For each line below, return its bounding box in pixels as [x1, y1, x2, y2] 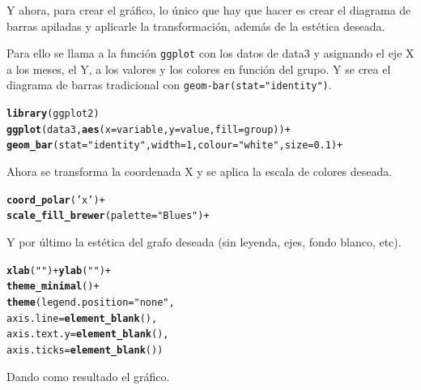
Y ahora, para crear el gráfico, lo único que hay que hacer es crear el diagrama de [6, 2, 411, 18]
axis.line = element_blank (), [6, 312, 158, 324]
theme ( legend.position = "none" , [6, 296, 175, 308]
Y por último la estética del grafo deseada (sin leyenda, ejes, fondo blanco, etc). [6, 233, 402, 250]
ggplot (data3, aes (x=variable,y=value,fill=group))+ [6, 123, 291, 135]
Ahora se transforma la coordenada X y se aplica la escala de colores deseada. [6, 163, 393, 180]
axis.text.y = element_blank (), [6, 328, 169, 341]
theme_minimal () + [6, 281, 100, 293]
